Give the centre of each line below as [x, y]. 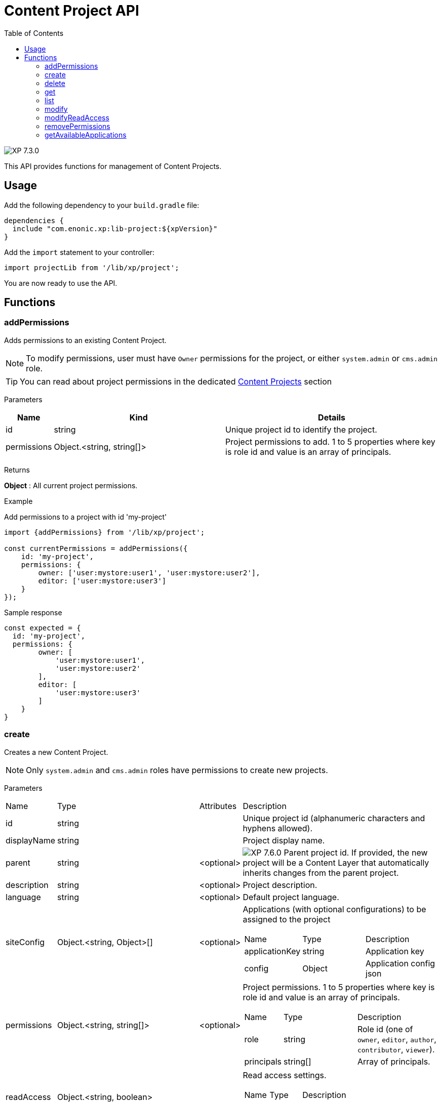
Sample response [33, 612]
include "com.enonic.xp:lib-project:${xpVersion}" [115, 228]
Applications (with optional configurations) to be [334, 909]
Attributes [218, 806]
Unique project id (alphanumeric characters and [334, 818]
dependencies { [34, 220]
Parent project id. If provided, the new [356, 852]
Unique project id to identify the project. [301, 429]
